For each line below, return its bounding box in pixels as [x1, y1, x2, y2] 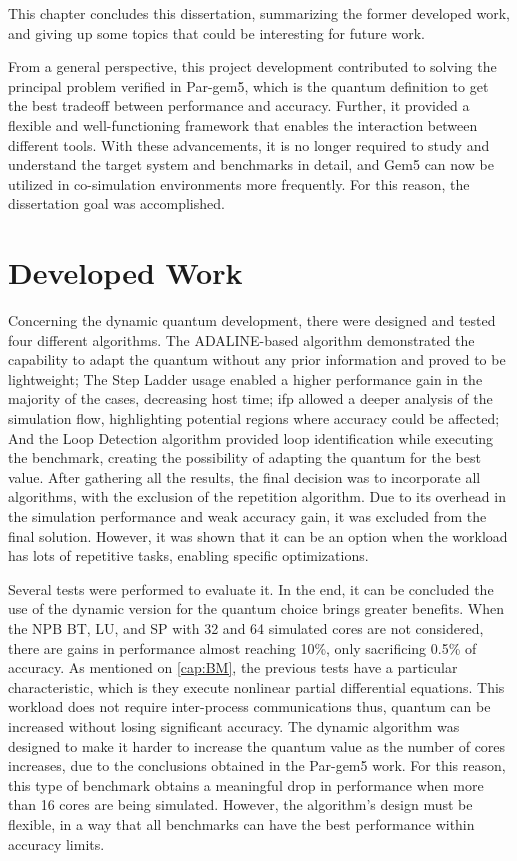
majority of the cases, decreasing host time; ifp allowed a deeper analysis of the [8, 388, 493, 409]
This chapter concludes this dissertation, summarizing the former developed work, [8, 3, 510, 23]
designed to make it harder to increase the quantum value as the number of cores [8, 735, 506, 756]
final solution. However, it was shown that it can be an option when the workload [8, 525, 508, 546]
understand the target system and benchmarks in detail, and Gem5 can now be [8, 154, 494, 175]
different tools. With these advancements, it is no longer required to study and [8, 134, 490, 155]
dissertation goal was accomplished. [8, 193, 225, 214]
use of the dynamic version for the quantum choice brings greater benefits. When [8, 598, 504, 619]
